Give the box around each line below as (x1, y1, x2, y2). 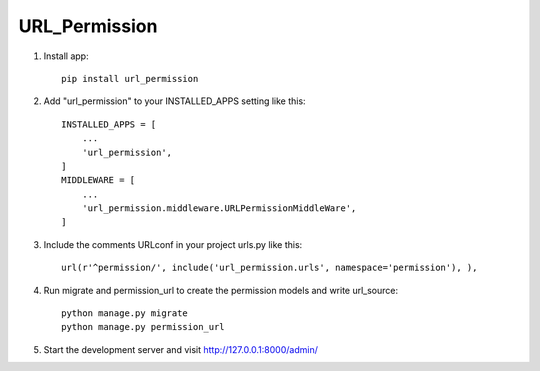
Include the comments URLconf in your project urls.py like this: (43, 238, 303, 250)
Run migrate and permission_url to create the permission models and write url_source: (43, 284, 399, 296)
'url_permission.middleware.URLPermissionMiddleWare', (81, 203, 357, 214)
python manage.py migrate (61, 308, 189, 319)
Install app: (43, 50, 89, 62)
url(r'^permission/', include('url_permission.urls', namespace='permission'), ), (61, 262, 478, 274)
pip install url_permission (61, 73, 199, 84)
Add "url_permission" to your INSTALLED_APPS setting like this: (43, 95, 306, 107)
